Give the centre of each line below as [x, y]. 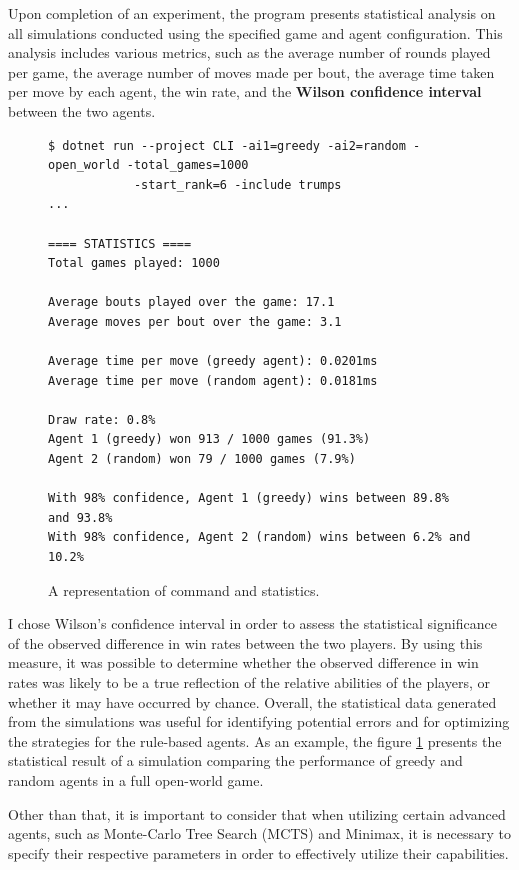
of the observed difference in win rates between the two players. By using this [245, 642]
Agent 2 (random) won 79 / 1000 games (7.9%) [202, 459]
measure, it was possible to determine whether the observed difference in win [243, 662]
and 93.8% [80, 517]
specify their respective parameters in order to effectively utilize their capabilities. [258, 852]
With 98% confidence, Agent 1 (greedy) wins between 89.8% [248, 498]
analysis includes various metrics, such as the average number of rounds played [249, 52]
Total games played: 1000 [134, 263]
